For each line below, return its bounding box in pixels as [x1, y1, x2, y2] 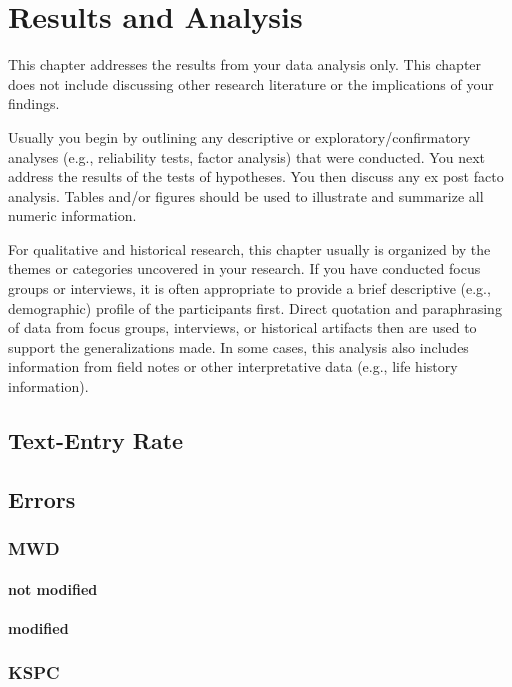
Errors [8, 483, 76, 514]
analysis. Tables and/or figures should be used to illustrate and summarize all [8, 185, 484, 206]
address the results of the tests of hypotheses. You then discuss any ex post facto [8, 166, 504, 187]
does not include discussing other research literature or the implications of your [8, 73, 494, 94]
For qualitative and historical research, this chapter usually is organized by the [8, 238, 491, 259]
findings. [8, 93, 60, 114]
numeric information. [8, 205, 137, 226]
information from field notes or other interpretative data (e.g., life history [8, 356, 458, 377]
